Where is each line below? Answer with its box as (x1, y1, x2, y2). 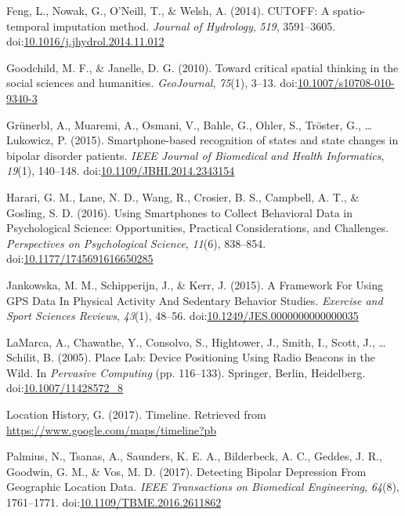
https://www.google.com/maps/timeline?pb (6, 421, 217, 438)
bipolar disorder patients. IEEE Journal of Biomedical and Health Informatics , (6, 147, 385, 163)
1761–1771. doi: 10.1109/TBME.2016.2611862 (6, 494, 222, 511)
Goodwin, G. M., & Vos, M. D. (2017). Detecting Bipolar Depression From (6, 463, 367, 479)
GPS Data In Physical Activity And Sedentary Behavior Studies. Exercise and (6, 292, 383, 308)
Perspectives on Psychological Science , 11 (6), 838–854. (6, 234, 266, 251)
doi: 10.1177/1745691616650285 (6, 250, 154, 267)
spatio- (333, 2, 366, 18)
